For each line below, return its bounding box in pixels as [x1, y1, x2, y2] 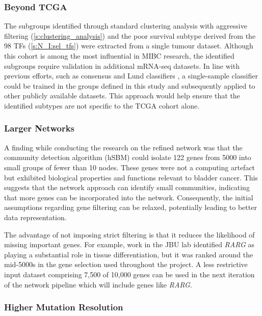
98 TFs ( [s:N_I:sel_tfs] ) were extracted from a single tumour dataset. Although [4, 40, 253, 51]
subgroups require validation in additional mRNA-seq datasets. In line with [4, 60, 240, 71]
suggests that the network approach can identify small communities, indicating [4, 182, 250, 193]
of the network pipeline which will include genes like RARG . [4, 279, 192, 289]
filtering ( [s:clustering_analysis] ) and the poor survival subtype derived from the [4, 30, 256, 41]
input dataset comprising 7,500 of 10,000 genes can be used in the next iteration [4, 269, 255, 279]
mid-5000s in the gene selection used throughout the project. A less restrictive [4, 259, 248, 270]
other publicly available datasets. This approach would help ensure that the [4, 90, 240, 101]
